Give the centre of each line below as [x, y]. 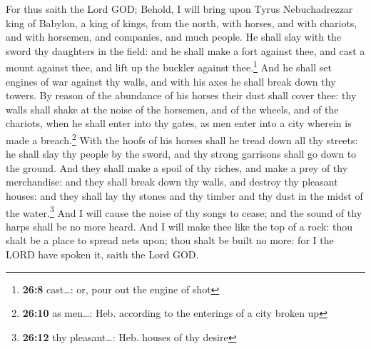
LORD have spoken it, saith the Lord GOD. [102, 254]
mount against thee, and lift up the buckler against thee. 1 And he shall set [169, 66]
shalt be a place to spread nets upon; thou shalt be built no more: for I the [170, 240]
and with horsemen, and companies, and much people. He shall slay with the [174, 37]
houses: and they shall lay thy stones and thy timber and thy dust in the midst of [184, 196]
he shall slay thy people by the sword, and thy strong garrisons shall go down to [181, 154]
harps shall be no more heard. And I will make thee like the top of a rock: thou [179, 226]
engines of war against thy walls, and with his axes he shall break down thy [171, 81]
